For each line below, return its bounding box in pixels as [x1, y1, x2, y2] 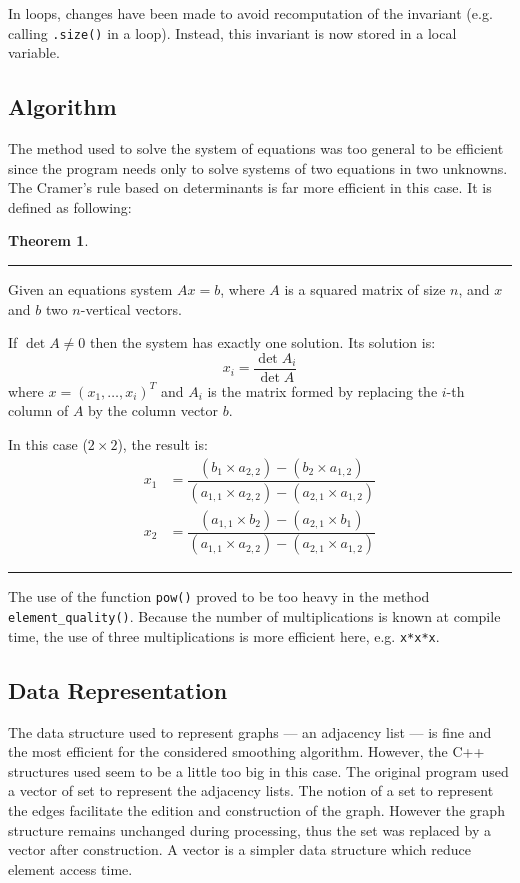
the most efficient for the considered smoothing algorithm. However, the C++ [8, 741, 485, 762]
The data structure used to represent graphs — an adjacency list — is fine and [8, 721, 492, 742]
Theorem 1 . [8, 230, 89, 251]
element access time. [8, 858, 133, 879]
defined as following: [8, 196, 132, 217]
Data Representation [8, 674, 228, 705]
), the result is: [117, 434, 208, 455]
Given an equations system [8, 279, 173, 300]
